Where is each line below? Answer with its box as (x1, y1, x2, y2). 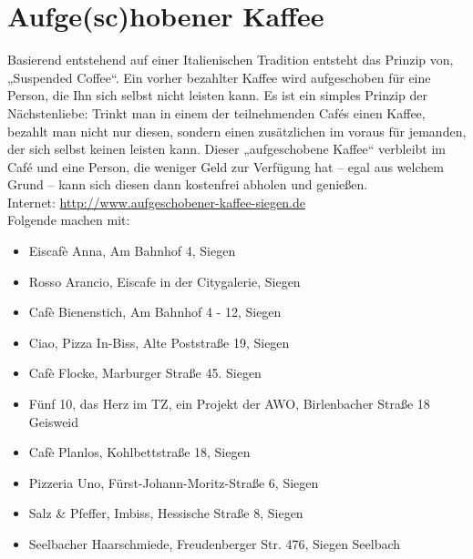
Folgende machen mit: (7, 210, 130, 229)
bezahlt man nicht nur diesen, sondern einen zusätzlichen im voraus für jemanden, (7, 121, 467, 140)
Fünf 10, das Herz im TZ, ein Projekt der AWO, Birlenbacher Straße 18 (28, 394, 430, 413)
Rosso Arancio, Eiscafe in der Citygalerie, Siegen (28, 271, 301, 290)
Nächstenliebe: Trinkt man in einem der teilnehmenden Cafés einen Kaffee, (7, 103, 426, 122)
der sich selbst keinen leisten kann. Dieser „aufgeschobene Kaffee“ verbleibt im (7, 139, 446, 158)
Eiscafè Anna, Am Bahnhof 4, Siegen (28, 241, 236, 260)
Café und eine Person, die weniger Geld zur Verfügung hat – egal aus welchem (7, 157, 444, 176)
